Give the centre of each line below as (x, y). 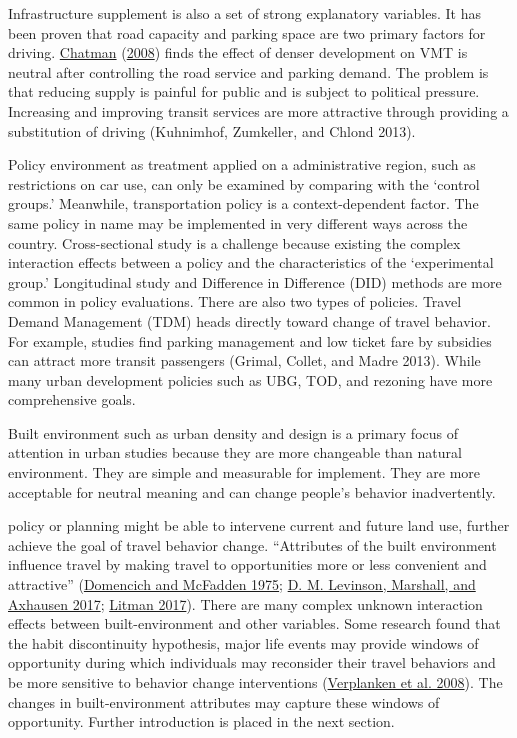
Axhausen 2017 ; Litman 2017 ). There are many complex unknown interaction (245, 603)
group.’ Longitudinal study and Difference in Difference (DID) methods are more (255, 281)
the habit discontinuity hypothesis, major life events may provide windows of (243, 642)
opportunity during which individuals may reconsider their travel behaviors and (252, 662)
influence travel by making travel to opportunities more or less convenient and (247, 564)
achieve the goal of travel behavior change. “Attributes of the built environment (252, 544)
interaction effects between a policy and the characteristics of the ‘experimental (251, 262)
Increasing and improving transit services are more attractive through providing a (258, 110)
